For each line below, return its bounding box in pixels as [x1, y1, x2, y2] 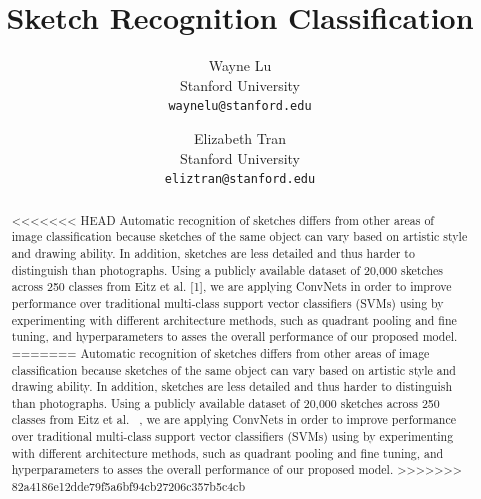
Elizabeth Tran [193, 127, 287, 148]
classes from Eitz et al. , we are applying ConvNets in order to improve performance [11, 411, 457, 428]
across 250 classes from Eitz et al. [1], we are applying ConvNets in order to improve [11, 278, 452, 295]
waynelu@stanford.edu [168, 99, 312, 114]
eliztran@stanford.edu [164, 172, 316, 187]
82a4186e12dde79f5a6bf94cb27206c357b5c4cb [11, 478, 245, 495]
